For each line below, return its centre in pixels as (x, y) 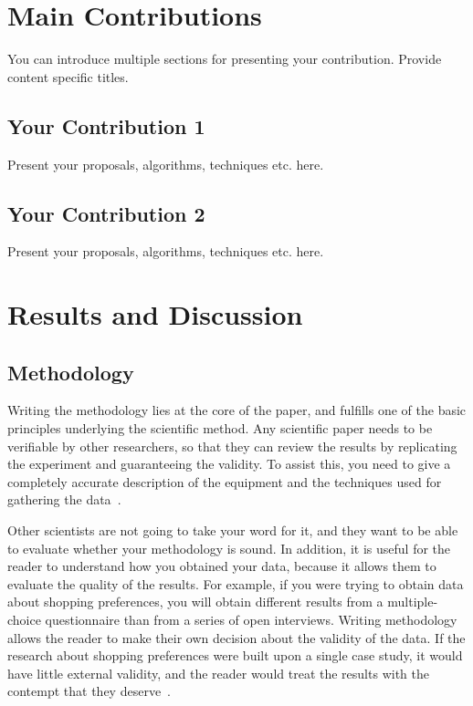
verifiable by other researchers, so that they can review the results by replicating (232, 446)
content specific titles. (68, 76)
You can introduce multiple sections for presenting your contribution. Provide (225, 59)
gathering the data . (64, 499)
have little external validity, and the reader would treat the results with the (218, 673)
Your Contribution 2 (106, 213)
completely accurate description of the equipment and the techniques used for (225, 481)
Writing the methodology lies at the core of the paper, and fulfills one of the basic (237, 410)
